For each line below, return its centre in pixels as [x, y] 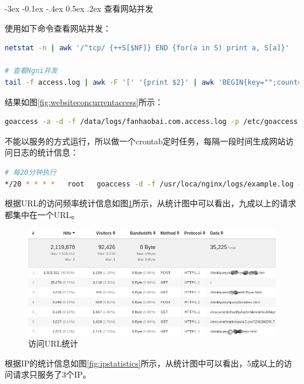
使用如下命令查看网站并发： [58, 28]
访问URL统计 [53, 343]
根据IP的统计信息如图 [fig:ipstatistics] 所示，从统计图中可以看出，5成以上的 [144, 363]
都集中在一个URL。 [42, 214]
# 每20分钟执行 [31, 172]
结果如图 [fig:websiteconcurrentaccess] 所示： [84, 101]
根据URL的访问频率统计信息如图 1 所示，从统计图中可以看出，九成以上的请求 [151, 203]
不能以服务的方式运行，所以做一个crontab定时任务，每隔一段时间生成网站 [145, 141]
